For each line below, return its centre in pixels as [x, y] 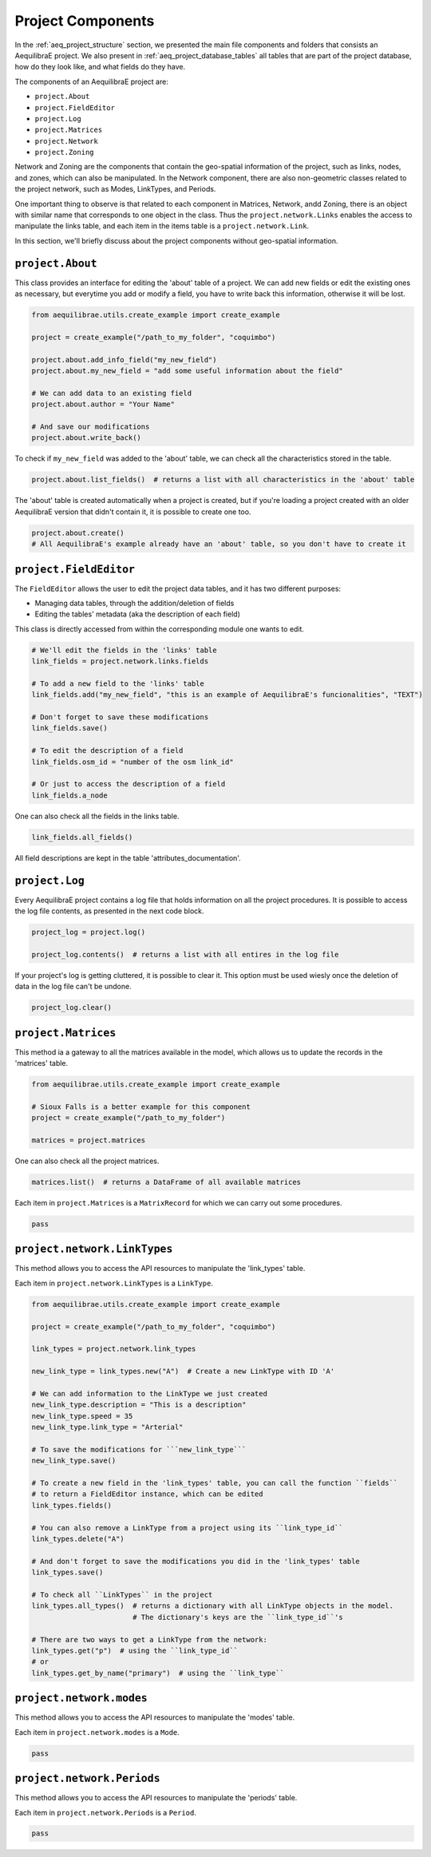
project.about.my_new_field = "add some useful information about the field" [187, 371]
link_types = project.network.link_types [114, 1349]
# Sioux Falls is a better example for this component [141, 1107]
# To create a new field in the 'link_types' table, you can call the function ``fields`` [215, 1483]
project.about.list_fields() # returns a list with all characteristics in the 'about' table [223, 480]
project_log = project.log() [89, 932]
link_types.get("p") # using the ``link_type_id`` [135, 1650]
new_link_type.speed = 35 [82, 1416]
